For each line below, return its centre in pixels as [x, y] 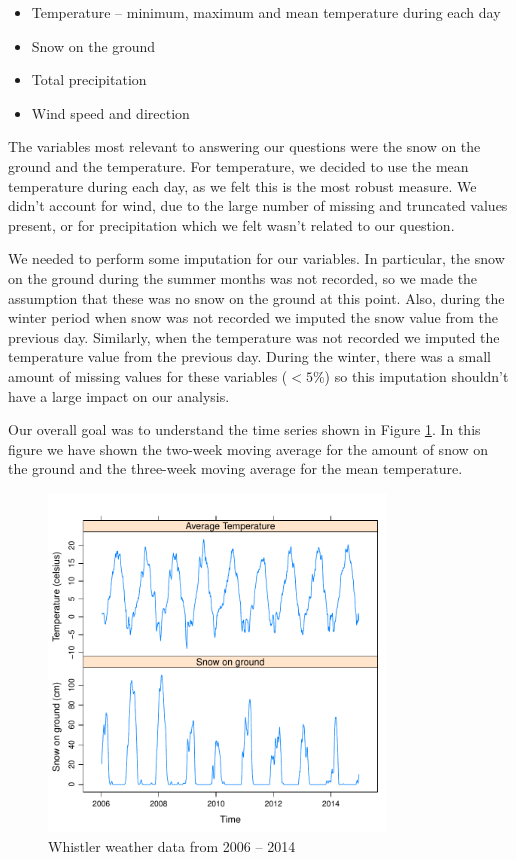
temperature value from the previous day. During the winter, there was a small [249, 356]
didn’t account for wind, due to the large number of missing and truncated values [258, 205]
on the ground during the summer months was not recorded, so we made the [243, 277]
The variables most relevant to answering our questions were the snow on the [244, 146]
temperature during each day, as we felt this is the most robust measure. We [242, 185]
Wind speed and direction [110, 112]
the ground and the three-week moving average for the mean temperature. [235, 468]
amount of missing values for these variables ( [148, 375]
